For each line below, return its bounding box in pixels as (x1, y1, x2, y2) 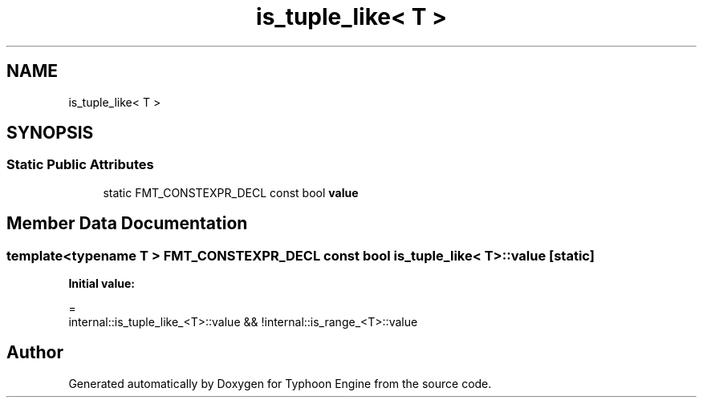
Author (6, 342, 63, 363)
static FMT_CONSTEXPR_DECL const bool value (103, 185, 359, 200)
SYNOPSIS (6, 123, 94, 143)
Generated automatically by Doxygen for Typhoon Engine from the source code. (68, 376, 492, 390)
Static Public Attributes (6, 156, 154, 173)
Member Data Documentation (6, 213, 248, 234)
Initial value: (68, 277, 135, 291)
